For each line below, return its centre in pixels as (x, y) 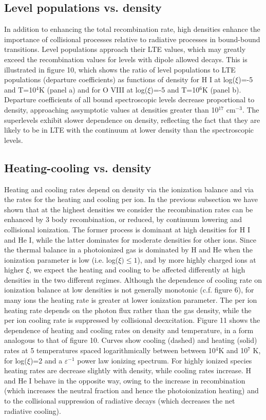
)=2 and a (46, 360)
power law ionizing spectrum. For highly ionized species (165, 360)
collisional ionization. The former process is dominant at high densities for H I (127, 229)
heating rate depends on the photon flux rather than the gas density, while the (128, 310)
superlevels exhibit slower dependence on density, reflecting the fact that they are (132, 120)
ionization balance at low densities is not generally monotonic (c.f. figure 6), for (129, 290)
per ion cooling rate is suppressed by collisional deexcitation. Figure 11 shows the (132, 320)
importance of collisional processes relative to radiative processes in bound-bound (132, 39)
